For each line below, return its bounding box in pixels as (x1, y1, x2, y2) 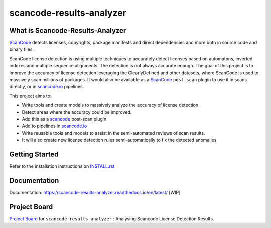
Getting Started (9, 150, 59, 158)
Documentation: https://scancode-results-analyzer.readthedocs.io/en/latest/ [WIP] (9, 189, 181, 195)
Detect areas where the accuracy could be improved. (22, 109, 132, 115)
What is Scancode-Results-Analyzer (9, 26, 126, 35)
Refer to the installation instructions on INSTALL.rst (9, 163, 115, 169)
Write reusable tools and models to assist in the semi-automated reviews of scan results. (22, 130, 205, 136)
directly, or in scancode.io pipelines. (9, 84, 84, 90)
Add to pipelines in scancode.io (22, 123, 87, 129)
